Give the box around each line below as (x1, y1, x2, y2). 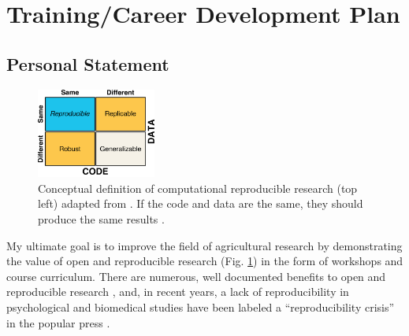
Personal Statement (6, 51, 169, 76)
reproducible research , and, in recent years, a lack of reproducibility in (6, 283, 349, 300)
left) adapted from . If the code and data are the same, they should (38, 195, 363, 212)
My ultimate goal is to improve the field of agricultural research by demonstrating (6, 237, 403, 253)
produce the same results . (38, 210, 165, 227)
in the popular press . (6, 314, 110, 330)
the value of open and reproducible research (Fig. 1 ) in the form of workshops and (6, 253, 403, 269)
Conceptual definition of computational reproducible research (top (38, 179, 358, 196)
